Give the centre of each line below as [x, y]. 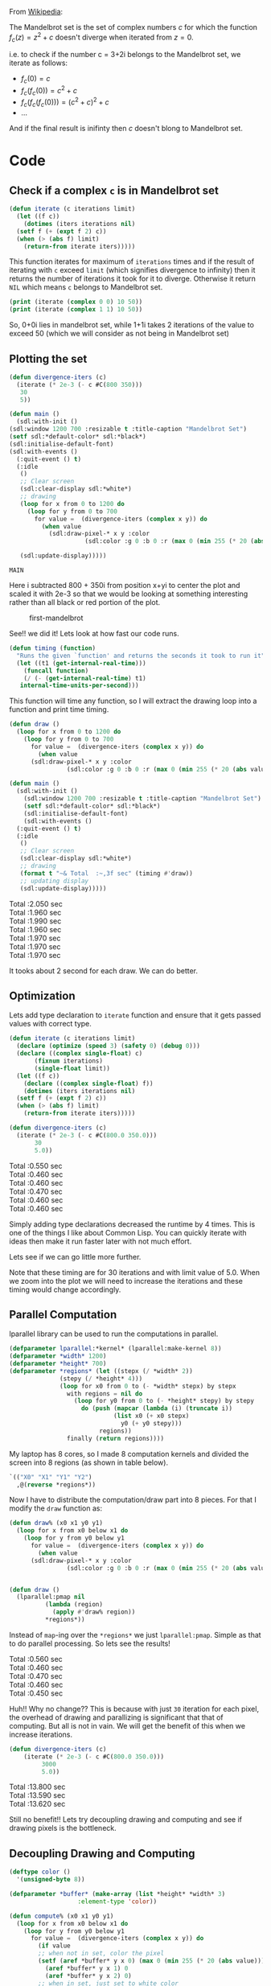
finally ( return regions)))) [115, 1438]
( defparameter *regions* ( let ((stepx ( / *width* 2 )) [101, 1371]
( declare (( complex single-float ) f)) [88, 1083]
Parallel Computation [63, 1314]
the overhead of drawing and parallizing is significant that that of [116, 1717]
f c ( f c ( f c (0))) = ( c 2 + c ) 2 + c [65, 103]
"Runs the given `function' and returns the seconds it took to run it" [141, 656]
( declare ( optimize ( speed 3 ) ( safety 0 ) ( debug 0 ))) [108, 1046]
